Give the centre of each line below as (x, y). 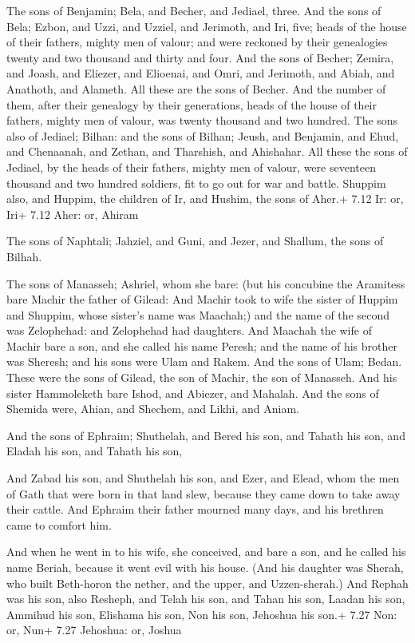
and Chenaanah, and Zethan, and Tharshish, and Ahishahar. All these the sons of (207, 151)
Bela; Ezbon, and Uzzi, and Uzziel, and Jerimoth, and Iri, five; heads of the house (207, 26)
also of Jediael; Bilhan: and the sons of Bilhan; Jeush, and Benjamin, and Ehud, (203, 135)
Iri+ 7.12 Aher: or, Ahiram (73, 214)
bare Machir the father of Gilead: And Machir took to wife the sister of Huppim (202, 299)
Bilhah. (24, 256)
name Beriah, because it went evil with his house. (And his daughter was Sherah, (205, 567)
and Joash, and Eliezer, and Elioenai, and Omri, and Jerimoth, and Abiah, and (201, 73)
